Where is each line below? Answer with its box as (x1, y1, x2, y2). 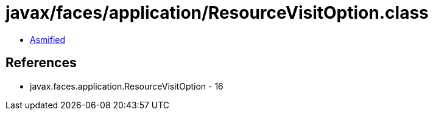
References (5, 55, 77, 71)
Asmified (30, 34, 66, 45)
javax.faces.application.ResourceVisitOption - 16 (30, 80, 224, 91)
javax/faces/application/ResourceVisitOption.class (5, 2, 429, 23)
